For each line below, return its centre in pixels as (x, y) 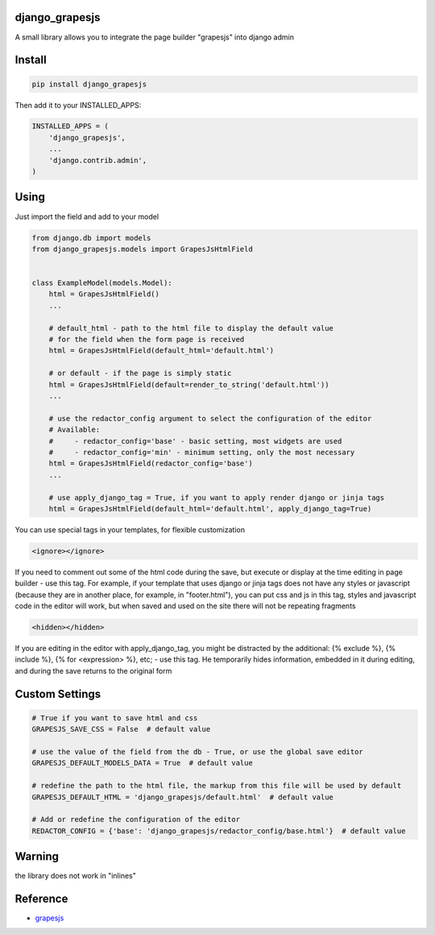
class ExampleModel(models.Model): (102, 283)
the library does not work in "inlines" (75, 876)
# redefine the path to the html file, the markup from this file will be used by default (217, 786)
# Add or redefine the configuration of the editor (136, 820)
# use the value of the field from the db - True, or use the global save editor (198, 751)
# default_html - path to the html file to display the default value (191, 328)
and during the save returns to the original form (93, 670)
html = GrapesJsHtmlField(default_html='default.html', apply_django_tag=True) (210, 509)
